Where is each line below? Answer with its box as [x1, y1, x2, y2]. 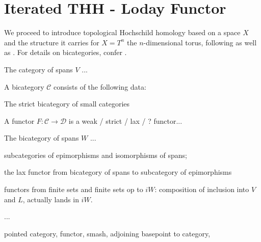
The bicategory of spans [4, 132, 79, 143]
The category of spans [4, 64, 73, 74]
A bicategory [4, 81, 44, 92]
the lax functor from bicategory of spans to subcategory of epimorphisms [4, 167, 232, 177]
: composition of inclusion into [154, 184, 249, 195]
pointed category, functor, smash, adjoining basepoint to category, [4, 228, 211, 238]
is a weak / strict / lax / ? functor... [68, 115, 182, 126]
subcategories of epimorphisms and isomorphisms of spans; [4, 149, 187, 160]
